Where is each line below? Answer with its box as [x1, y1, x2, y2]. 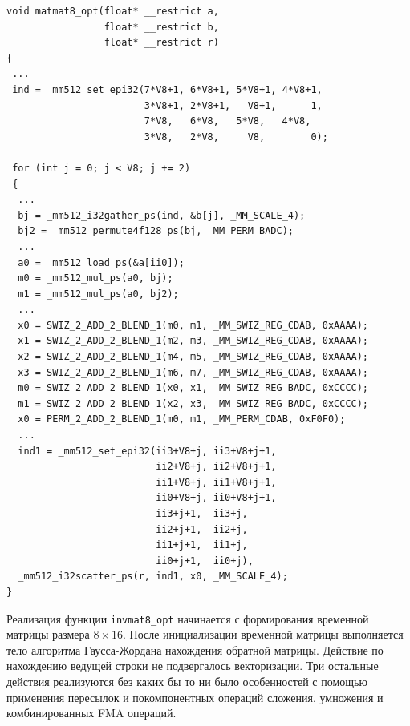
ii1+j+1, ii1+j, [156, 539, 248, 551]
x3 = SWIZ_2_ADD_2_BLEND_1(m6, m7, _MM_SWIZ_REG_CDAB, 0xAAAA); [18, 366, 369, 378]
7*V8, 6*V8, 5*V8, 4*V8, [144, 115, 311, 127]
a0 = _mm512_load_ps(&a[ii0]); [18, 256, 185, 268]
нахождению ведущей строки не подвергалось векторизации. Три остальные [6, 657, 379, 674]
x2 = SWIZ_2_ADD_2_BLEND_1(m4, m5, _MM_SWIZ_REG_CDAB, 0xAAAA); [18, 351, 369, 363]
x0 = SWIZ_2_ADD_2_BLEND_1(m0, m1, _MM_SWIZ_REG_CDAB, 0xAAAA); [18, 319, 369, 331]
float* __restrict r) [104, 37, 219, 49]
